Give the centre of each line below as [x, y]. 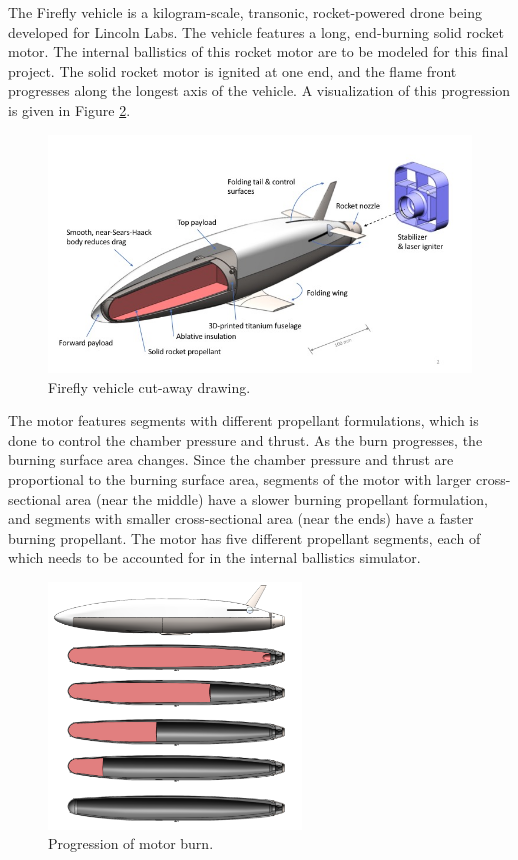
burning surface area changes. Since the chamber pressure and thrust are [231, 459]
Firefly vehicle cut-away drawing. [149, 386]
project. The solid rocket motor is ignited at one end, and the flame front [232, 70]
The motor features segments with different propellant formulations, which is [243, 420]
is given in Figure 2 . [69, 109]
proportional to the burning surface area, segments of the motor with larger [240, 479]
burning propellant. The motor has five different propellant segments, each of [244, 537]
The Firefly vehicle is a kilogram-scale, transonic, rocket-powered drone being [245, 12]
